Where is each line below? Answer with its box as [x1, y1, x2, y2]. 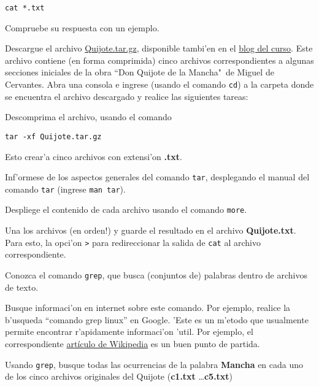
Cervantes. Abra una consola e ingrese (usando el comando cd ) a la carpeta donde [5, 78, 314, 91]
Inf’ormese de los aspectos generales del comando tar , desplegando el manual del [5, 171, 310, 183]
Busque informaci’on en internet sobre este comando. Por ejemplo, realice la [5, 301, 291, 314]
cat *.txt [5, 4, 45, 12]
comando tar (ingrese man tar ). [5, 182, 126, 195]
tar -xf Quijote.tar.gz [5, 132, 102, 141]
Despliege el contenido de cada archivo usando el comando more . [5, 203, 247, 216]
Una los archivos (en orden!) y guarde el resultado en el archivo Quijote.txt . [5, 224, 296, 237]
